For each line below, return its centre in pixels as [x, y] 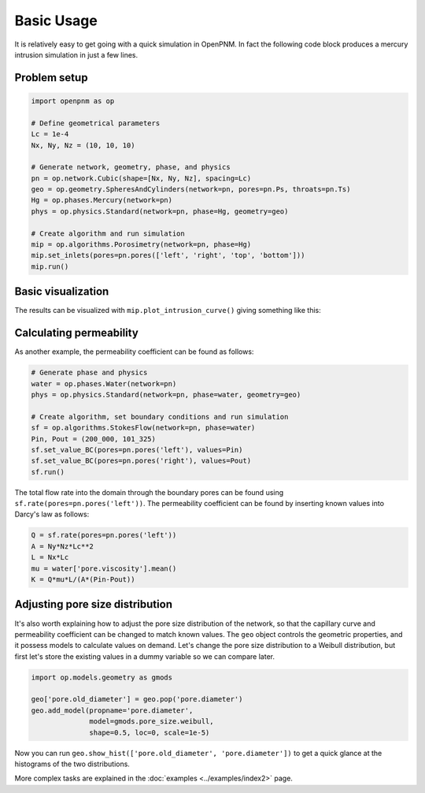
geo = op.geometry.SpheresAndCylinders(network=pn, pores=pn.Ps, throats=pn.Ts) [191, 190]
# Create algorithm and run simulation [108, 233]
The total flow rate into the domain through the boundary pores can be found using [149, 492]
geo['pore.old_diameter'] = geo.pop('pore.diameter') [137, 699]
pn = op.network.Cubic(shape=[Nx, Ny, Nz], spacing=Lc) [141, 178]
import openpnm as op [73, 101]
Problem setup [51, 78]
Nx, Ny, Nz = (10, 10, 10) [83, 145]
